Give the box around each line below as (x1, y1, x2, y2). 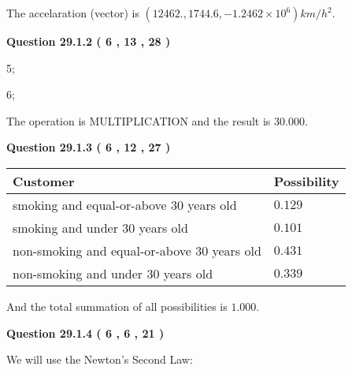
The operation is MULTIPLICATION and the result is (6, 112, 271, 129)
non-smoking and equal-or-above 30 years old (13, 241, 261, 260)
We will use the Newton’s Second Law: (6, 351, 193, 368)
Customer (13, 171, 75, 190)
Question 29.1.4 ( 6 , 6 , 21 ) (6, 324, 165, 341)
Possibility (273, 171, 339, 190)
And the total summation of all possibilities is (6, 297, 228, 314)
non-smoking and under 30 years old (13, 263, 213, 282)
